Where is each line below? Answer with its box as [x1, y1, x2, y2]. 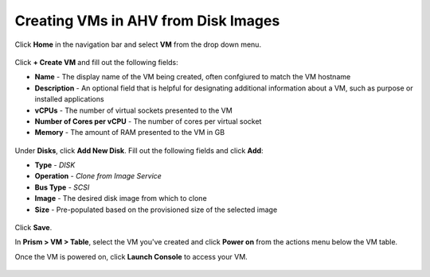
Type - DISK [34, 160, 76, 170]
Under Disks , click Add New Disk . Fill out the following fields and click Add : [14, 145, 264, 155]
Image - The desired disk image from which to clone [34, 194, 207, 203]
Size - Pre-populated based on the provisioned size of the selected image [34, 205, 278, 214]
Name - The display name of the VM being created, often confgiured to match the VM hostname [34, 72, 351, 82]
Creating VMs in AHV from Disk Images [14, 12, 280, 29]
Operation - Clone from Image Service [34, 171, 162, 181]
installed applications [34, 94, 104, 104]
